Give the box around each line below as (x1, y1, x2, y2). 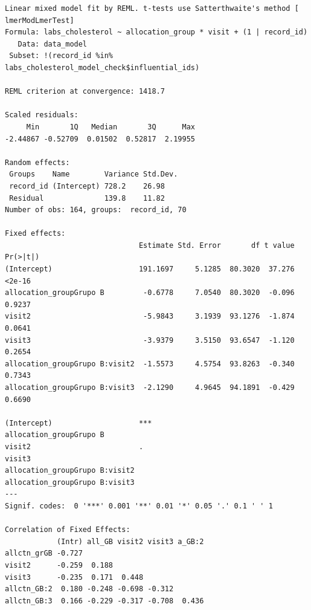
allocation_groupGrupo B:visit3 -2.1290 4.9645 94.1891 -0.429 (5, 383, 295, 392)
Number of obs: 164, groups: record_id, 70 (5, 206, 187, 215)
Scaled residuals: (5, 111, 79, 120)
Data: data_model (18, 39, 88, 48)
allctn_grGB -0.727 (5, 549, 83, 558)
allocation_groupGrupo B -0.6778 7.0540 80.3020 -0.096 (5, 288, 295, 297)
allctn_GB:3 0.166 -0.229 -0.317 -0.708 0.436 (5, 596, 204, 605)
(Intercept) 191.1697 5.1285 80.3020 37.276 (5, 265, 295, 274)
